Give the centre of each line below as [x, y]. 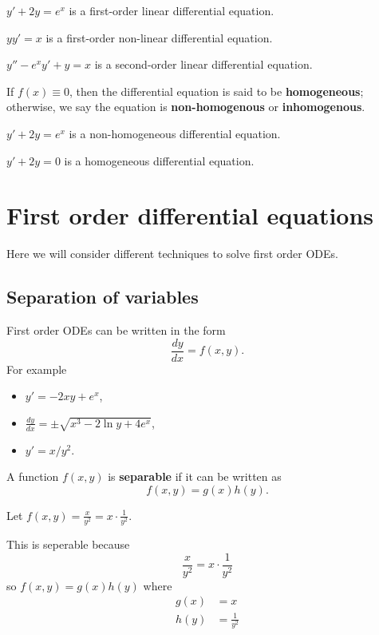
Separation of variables [103, 297]
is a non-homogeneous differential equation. [175, 133]
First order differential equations [190, 215]
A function [33, 476]
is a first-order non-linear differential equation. [159, 37]
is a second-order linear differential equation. [203, 64]
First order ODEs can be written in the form [116, 330]
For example [37, 369]
